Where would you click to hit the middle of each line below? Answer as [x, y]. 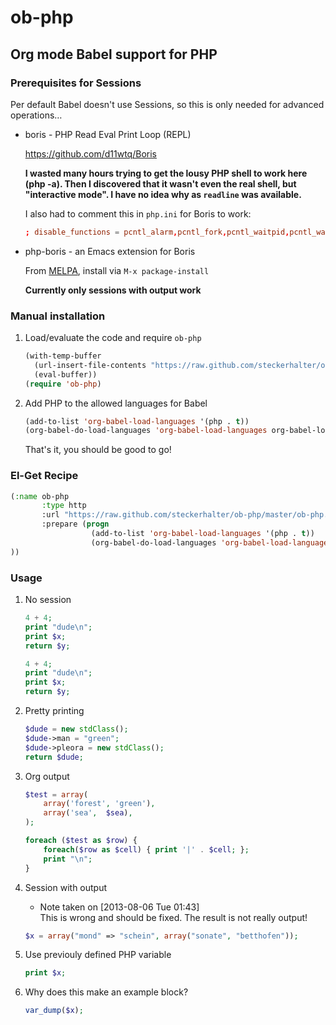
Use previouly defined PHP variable [98, 955]
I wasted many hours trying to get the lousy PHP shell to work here [166, 173]
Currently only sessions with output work [113, 290]
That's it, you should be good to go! [98, 450]
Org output [47, 776]
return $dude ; [54, 757]
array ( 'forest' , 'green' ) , [99, 804]
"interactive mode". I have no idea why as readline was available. [163, 194]
